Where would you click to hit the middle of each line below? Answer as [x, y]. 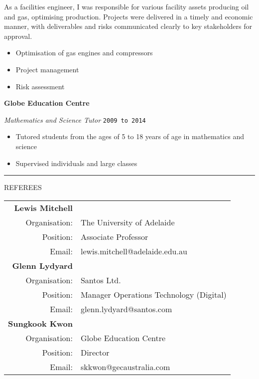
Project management [47, 69]
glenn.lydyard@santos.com [126, 309]
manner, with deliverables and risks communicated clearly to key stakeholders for [128, 26]
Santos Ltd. [101, 280]
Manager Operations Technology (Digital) [153, 294]
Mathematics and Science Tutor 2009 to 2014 [75, 119]
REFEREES [23, 187]
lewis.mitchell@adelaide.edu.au [134, 251]
